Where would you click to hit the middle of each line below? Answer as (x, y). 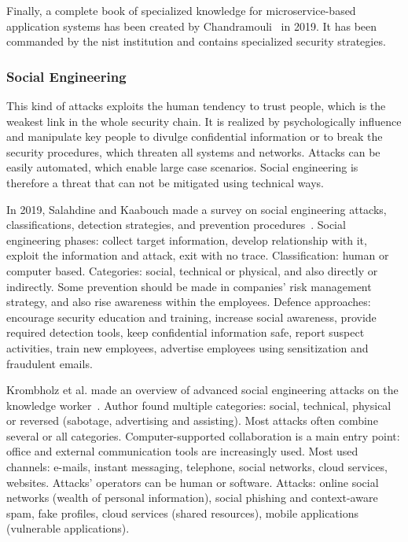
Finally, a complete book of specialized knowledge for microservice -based (181, 10)
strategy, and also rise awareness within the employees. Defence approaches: (189, 302)
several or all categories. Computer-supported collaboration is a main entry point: (203, 435)
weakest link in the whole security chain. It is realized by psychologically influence (204, 121)
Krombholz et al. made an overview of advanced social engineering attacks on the (202, 390)
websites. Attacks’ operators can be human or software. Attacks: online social (193, 482)
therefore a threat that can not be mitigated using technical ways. (165, 182)
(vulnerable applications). (68, 528)
